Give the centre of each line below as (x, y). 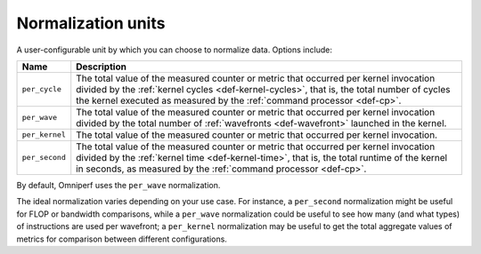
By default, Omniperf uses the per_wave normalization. (118, 185)
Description (101, 67)
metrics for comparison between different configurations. (122, 239)
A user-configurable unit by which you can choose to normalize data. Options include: (175, 50)
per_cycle (42, 89)
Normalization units (91, 23)
